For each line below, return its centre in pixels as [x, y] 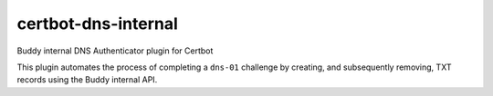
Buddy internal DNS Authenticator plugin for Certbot [115, 51]
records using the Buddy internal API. [87, 80]
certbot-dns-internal [97, 24]
